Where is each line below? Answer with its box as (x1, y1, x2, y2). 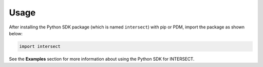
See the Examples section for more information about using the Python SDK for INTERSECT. (9, 56, 195, 62)
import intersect (19, 43, 61, 49)
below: (9, 30, 23, 36)
